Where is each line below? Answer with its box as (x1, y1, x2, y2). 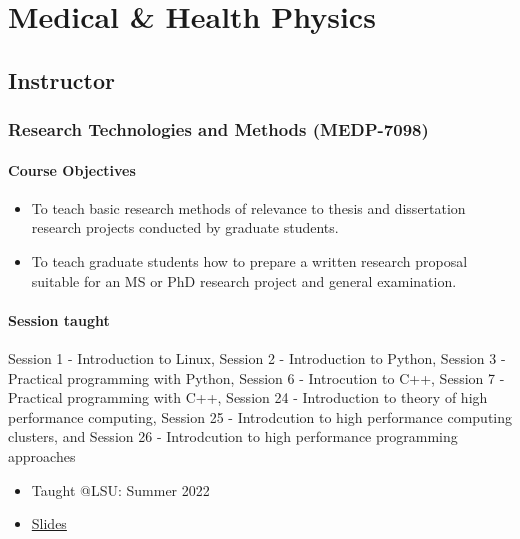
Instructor (8, 64, 116, 95)
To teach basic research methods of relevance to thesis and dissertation (31, 197, 466, 218)
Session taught (8, 309, 110, 330)
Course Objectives (8, 159, 136, 180)
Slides (31, 513, 67, 534)
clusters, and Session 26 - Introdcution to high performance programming (8, 426, 458, 447)
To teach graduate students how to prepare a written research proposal (31, 250, 468, 271)
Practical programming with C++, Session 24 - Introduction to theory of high (8, 387, 488, 408)
